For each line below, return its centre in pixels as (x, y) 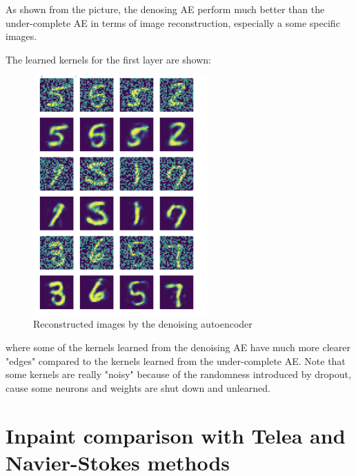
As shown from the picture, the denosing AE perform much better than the (165, 9)
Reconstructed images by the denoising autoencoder (143, 324)
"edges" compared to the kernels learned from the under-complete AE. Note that (176, 360)
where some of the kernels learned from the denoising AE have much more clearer (178, 347)
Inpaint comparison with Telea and (176, 435)
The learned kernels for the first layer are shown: (108, 59)
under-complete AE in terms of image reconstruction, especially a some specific (173, 22)
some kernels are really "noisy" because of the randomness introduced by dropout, (178, 374)
